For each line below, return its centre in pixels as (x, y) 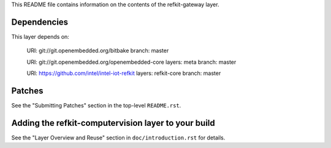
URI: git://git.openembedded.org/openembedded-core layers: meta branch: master (131, 62)
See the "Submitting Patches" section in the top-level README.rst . (96, 105)
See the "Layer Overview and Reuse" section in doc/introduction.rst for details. (118, 138)
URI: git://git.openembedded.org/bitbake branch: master (98, 51)
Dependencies (40, 22)
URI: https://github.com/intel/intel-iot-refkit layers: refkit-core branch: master (124, 73)
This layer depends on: (40, 36)
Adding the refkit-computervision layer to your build (113, 123)
